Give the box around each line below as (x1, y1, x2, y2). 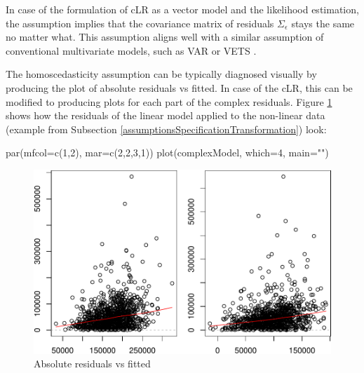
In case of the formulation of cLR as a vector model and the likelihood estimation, (6, 2, 359, 16)
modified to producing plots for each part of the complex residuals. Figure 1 (6, 94, 332, 109)
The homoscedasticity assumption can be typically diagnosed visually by (6, 67, 317, 81)
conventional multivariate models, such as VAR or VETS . (6, 43, 257, 57)
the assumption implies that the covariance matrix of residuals (6, 15, 274, 30)
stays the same (291, 15, 355, 30)
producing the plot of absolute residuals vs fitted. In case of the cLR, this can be (6, 80, 353, 95)
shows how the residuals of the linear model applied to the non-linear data (6, 108, 325, 123)
